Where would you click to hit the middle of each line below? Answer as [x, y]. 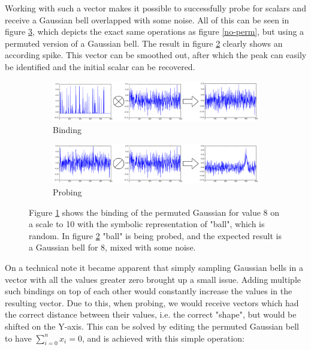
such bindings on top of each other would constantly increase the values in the [149, 291]
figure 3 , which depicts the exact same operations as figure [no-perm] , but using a [155, 31]
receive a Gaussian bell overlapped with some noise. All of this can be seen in [147, 19]
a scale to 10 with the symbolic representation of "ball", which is [147, 224]
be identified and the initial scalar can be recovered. [100, 66]
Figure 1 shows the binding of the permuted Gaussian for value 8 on [154, 212]
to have [18, 338]
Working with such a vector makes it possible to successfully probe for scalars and [155, 8]
